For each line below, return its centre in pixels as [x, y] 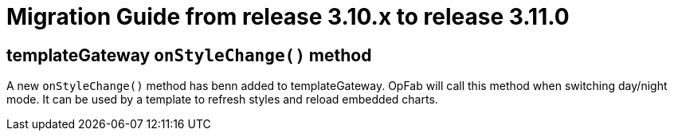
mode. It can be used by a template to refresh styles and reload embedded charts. [222, 100]
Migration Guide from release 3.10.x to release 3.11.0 [288, 17]
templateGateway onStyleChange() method [189, 55]
